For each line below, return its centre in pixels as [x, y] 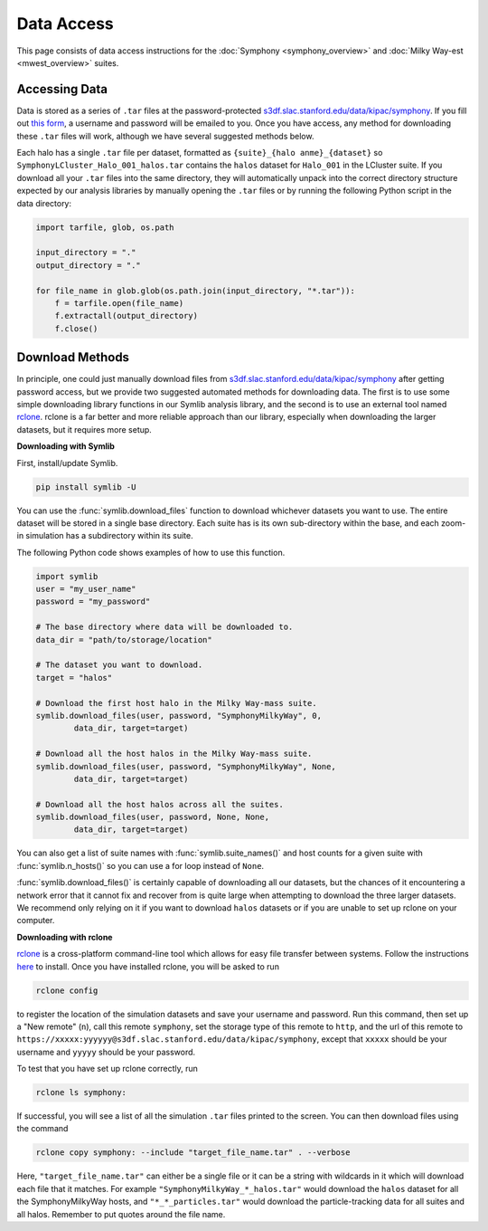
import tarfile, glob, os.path [105, 227]
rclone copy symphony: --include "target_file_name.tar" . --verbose [193, 1153]
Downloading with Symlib [66, 446]
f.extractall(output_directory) [127, 316]
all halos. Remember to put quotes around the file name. [121, 1214]
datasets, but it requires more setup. [84, 429]
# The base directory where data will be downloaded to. [164, 627]
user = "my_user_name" [86, 589]
